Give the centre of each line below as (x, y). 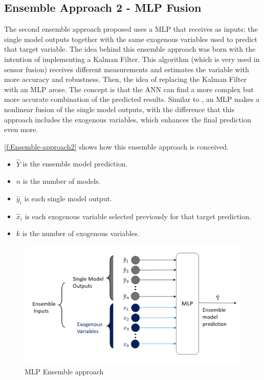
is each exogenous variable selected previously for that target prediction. (138, 216)
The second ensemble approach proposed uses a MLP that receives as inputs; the (131, 29)
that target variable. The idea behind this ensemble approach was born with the (130, 49)
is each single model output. (68, 198)
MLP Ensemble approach (64, 371)
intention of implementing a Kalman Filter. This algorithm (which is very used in (132, 59)
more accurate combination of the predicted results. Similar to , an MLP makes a (132, 99)
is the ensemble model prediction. (75, 164)
